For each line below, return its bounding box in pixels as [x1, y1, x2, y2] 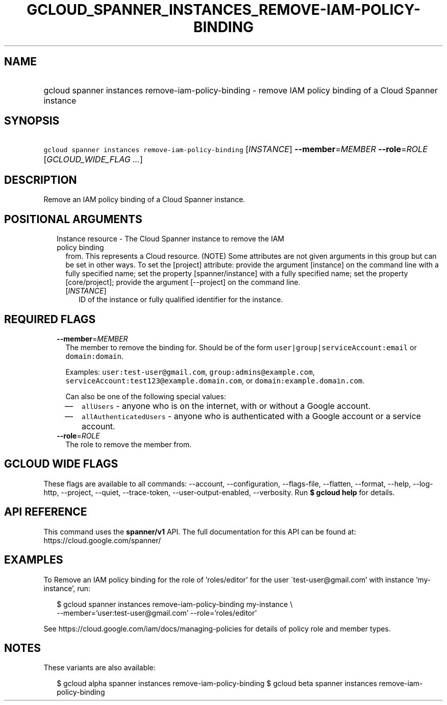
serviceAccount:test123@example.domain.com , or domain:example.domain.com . [65, 376, 365, 385]
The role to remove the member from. [65, 440, 192, 449]
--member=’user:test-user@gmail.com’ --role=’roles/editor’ [57, 608, 257, 617]
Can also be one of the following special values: [65, 392, 226, 401]
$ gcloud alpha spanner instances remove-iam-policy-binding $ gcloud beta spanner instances [57, 679, 377, 688]
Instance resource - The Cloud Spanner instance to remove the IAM [57, 234, 284, 244]
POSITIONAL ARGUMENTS [4, 212, 142, 226]
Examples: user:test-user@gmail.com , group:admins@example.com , [65, 367, 315, 376]
